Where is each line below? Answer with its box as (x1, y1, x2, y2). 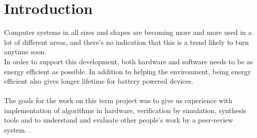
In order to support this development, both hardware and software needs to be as (4, 56, 253, 66)
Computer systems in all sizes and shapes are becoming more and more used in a (4, 27, 252, 37)
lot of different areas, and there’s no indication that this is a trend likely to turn (4, 36, 249, 47)
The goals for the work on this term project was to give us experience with (4, 95, 233, 106)
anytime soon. (4, 46, 47, 57)
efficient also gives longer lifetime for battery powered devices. (4, 76, 194, 86)
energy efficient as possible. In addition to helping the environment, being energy (4, 66, 252, 76)
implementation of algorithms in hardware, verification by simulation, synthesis (4, 105, 247, 115)
